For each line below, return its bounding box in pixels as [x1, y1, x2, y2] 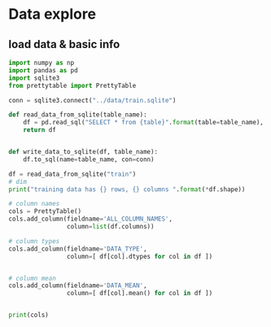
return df [23, 126, 57, 134]
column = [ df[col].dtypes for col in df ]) [66, 252, 213, 260]
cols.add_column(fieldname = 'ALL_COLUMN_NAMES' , [8, 215, 173, 224]
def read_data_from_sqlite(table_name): [8, 111, 148, 119]
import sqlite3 [8, 74, 60, 82]
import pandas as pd [8, 66, 79, 74]
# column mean [8, 274, 57, 282]
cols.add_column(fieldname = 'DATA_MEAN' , [8, 281, 148, 290]
